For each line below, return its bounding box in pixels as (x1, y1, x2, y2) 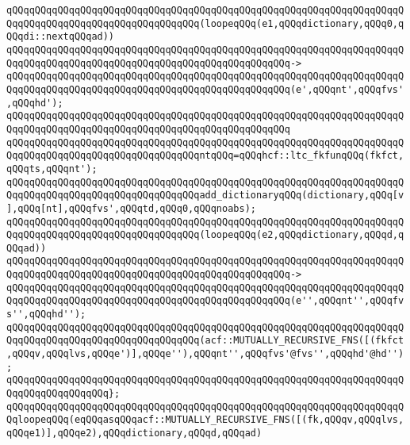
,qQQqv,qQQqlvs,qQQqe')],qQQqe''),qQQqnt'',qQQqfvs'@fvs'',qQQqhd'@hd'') (6, 348, 404, 360)
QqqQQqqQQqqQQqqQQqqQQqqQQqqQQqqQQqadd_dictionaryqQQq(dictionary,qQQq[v (6, 190, 404, 201)
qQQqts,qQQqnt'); (6, 163, 98, 175)
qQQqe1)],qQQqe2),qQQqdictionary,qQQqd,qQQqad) (6, 428, 262, 439)
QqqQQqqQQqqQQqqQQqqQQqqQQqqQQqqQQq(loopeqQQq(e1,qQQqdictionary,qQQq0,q (6, 17, 404, 29)
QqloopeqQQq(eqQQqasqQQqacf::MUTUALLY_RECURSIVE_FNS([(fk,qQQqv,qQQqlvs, (6, 414, 404, 426)
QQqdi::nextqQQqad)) (6, 31, 115, 43)
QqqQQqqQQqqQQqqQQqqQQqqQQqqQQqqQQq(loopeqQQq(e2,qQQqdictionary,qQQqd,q (6, 229, 404, 241)
